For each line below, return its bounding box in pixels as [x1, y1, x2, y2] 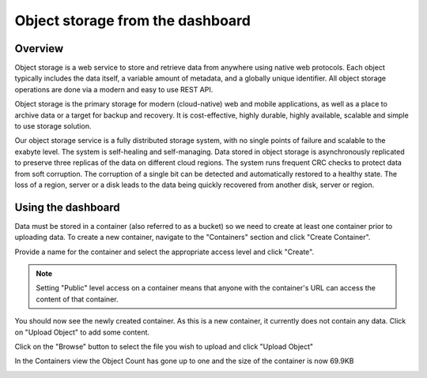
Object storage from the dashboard [14, 12, 251, 29]
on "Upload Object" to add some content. [14, 327, 150, 337]
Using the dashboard [14, 200, 120, 214]
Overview [14, 42, 64, 55]
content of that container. [36, 294, 119, 304]
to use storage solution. [14, 122, 92, 131]
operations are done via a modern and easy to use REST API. [14, 84, 213, 94]
